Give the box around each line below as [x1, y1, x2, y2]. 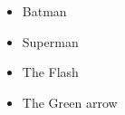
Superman [22, 32, 79, 51]
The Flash [22, 62, 79, 81]
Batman [22, 2, 67, 20]
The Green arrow [22, 92, 118, 111]
